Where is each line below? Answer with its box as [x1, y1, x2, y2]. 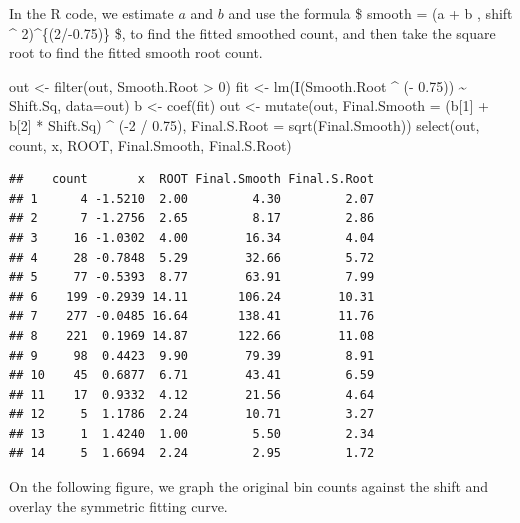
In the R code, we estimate [9, 3, 174, 23]
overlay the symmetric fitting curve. [9, 495, 228, 516]
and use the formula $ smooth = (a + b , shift [228, 3, 513, 23]
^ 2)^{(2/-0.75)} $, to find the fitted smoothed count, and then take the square [9, 22, 496, 43]
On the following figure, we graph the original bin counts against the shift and [9, 476, 489, 497]
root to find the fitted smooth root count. [9, 42, 263, 63]
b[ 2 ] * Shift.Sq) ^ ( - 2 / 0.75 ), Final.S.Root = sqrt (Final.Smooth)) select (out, [9, 114, 480, 135]
